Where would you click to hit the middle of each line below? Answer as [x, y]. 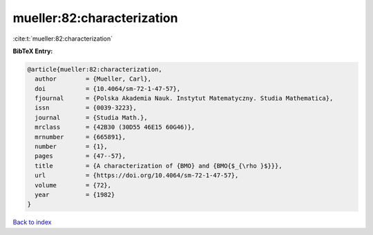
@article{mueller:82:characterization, [95, 69]
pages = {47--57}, [80, 156]
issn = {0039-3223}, [86, 108]
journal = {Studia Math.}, [91, 118]
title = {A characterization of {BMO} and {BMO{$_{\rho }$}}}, [159, 166]
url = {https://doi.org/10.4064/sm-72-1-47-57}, [137, 175]
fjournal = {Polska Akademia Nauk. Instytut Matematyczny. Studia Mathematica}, [184, 99]
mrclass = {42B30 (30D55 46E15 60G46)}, [115, 127]
